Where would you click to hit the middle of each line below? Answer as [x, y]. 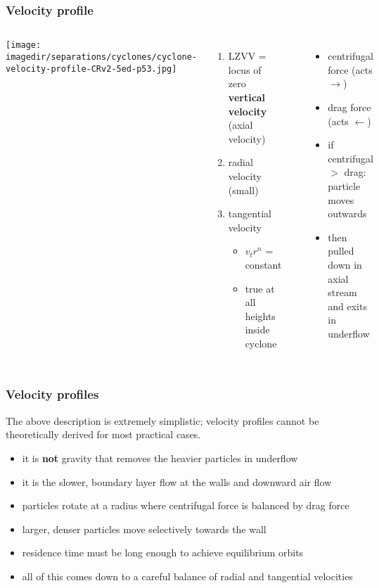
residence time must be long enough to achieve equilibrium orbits [163, 552]
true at [260, 288]
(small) [243, 190]
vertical [247, 97]
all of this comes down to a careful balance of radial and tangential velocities [187, 576]
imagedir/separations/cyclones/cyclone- [102, 57]
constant [263, 264]
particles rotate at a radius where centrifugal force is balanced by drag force [186, 505]
